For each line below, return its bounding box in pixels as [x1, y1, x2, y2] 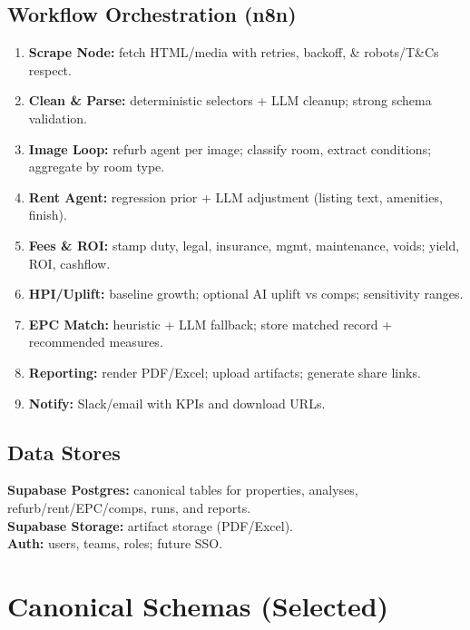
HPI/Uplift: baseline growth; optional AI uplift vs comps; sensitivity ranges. [28, 284, 464, 303]
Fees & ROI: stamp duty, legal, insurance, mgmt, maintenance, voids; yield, [28, 235, 460, 254]
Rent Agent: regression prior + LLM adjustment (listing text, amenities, [28, 187, 443, 206]
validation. [28, 108, 87, 127]
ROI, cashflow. [28, 253, 111, 272]
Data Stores [7, 438, 121, 466]
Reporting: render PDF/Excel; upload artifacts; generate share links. [28, 362, 421, 381]
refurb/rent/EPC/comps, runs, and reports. [7, 497, 251, 517]
